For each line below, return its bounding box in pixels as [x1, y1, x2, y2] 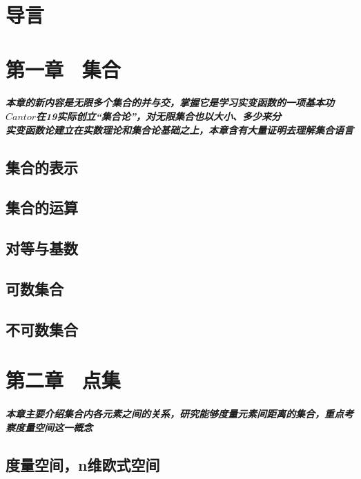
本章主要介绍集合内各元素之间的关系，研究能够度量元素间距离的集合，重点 [6, 407, 344, 420]
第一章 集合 [6, 55, 121, 83]
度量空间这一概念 [14, 420, 92, 434]
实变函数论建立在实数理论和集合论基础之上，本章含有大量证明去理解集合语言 [6, 122, 353, 137]
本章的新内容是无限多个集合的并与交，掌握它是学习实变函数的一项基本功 [6, 95, 334, 110]
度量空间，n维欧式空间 [6, 453, 160, 475]
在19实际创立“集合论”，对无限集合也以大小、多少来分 [36, 108, 282, 123]
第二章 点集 [6, 366, 121, 394]
